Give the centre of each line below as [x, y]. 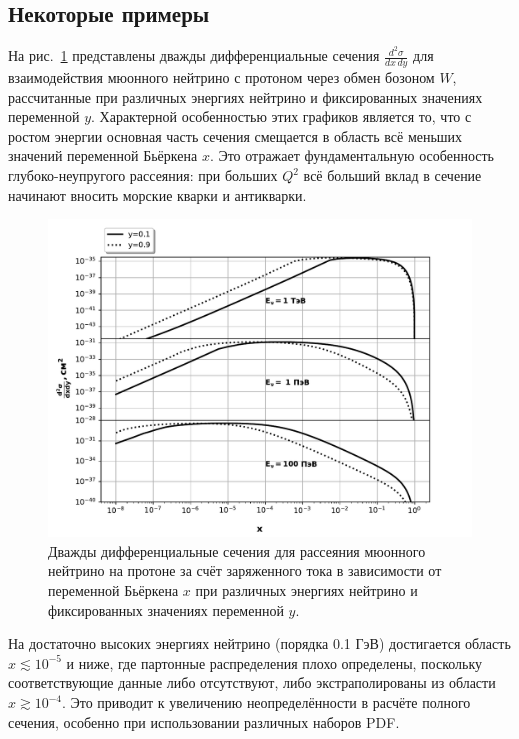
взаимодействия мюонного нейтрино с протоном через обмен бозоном [221, 77]
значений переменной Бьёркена [103, 155]
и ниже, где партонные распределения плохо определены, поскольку [274, 662]
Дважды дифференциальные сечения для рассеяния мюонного [237, 550]
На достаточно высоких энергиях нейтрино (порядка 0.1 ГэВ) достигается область [259, 643]
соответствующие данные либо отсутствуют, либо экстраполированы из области [252, 682]
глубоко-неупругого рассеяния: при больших [143, 175]
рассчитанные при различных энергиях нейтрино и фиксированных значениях [245, 96]
